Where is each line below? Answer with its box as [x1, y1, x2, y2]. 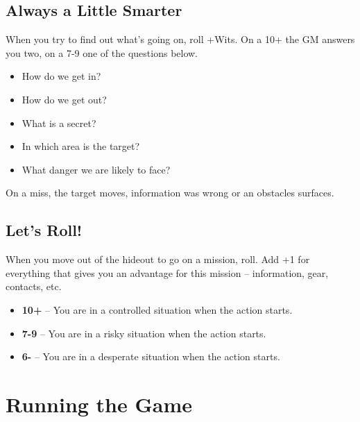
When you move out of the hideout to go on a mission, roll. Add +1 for [6, 252, 310, 267]
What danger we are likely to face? [22, 162, 171, 176]
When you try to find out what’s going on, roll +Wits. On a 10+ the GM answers [6, 32, 355, 47]
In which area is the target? [22, 139, 140, 153]
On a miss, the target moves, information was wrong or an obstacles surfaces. [6, 185, 334, 200]
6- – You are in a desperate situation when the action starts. [22, 349, 280, 364]
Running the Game [6, 389, 193, 418]
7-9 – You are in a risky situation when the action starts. [22, 326, 266, 340]
